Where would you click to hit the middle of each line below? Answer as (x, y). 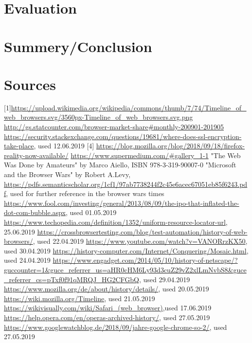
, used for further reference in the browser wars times (85, 193)
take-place (19, 146)
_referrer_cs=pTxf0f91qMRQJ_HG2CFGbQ (72, 279)
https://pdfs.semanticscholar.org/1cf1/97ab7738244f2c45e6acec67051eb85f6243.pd (126, 184)
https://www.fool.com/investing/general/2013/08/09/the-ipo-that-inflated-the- (122, 203)
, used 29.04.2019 (164, 279)
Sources (30, 84)
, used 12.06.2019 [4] (64, 146)
